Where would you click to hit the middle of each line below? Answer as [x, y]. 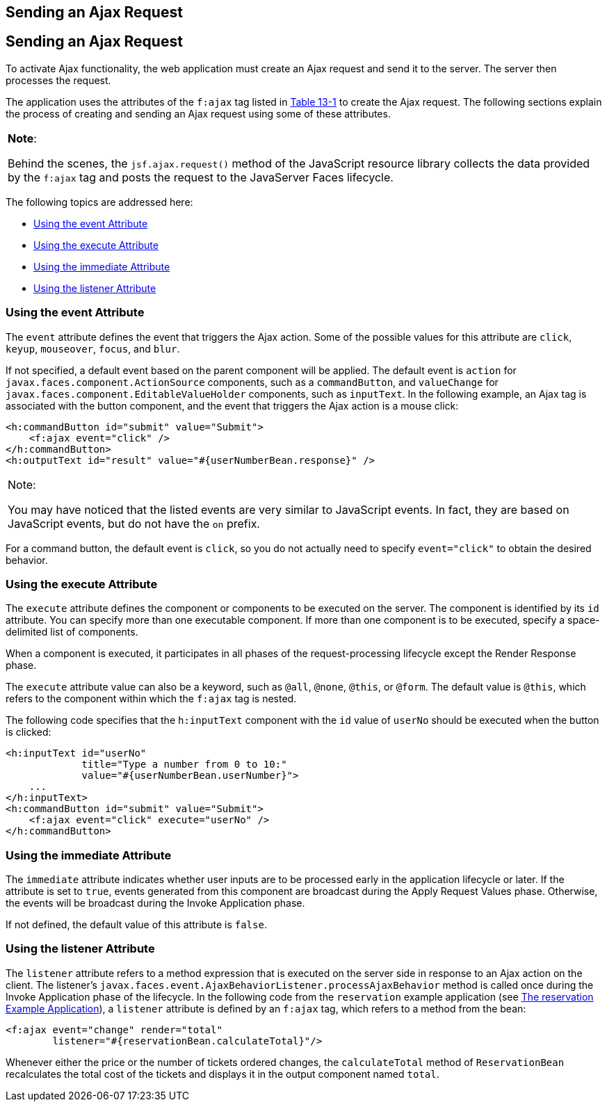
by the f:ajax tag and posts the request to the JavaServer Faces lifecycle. [201, 177]
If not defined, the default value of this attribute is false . [136, 925]
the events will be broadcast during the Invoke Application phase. [155, 903]
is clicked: [29, 732]
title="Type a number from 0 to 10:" [184, 765]
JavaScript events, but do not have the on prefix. [134, 523]
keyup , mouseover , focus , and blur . [93, 348]
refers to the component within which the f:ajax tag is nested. [151, 699]
